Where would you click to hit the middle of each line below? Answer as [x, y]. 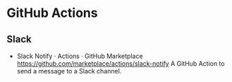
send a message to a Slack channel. [69, 71]
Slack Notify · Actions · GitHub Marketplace [80, 56]
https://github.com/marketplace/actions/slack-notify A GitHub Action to [121, 64]
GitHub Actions [52, 13]
